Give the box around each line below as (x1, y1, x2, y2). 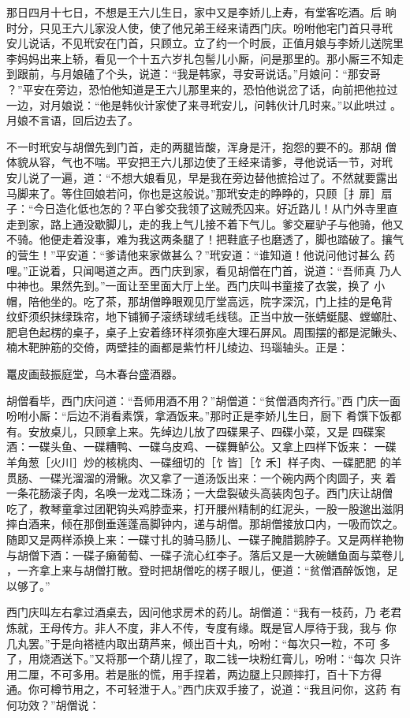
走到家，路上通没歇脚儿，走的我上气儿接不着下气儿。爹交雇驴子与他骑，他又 (6, 215, 404, 232)
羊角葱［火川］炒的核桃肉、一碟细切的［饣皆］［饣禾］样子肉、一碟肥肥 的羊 (6, 454, 402, 471)
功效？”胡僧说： (17, 696, 100, 712)
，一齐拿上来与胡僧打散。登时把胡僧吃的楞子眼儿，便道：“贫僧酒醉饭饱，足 (6, 562, 398, 578)
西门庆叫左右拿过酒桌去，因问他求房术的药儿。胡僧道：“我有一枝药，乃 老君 (6, 604, 402, 620)
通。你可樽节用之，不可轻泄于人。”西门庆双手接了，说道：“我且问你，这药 (6, 681, 387, 698)
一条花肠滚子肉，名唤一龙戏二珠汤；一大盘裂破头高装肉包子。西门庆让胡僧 (6, 485, 393, 501)
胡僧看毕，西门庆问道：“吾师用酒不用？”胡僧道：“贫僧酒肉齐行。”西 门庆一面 (6, 392, 401, 408)
